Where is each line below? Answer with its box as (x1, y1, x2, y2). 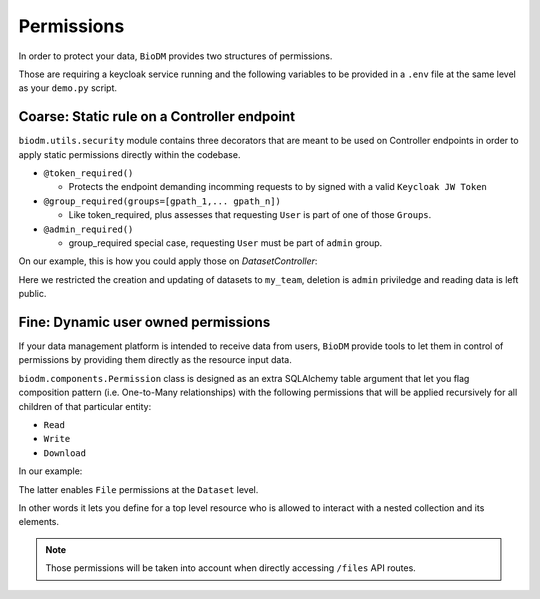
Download (43, 447, 87, 459)
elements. (18, 516, 60, 528)
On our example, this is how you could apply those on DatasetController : (18, 255, 318, 267)
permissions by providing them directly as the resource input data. (18, 354, 292, 366)
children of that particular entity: (18, 400, 152, 412)
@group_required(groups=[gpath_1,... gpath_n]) (43, 195, 282, 207)
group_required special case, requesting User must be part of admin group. (68, 236, 383, 249)
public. (18, 288, 47, 300)
